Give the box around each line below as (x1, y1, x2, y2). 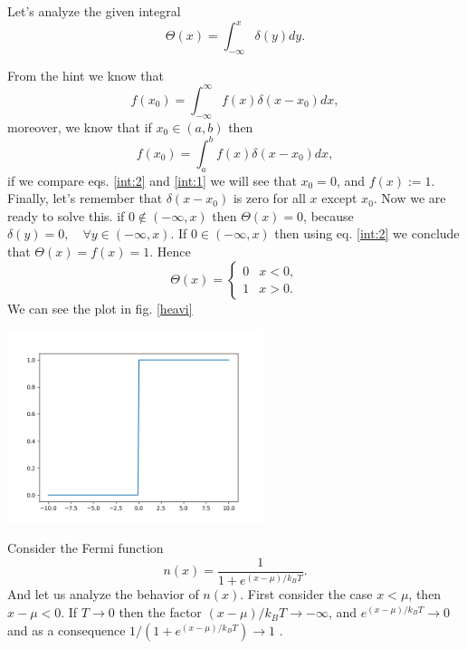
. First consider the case (240, 585, 373, 604)
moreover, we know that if (7, 117, 152, 136)
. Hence (149, 242, 191, 261)
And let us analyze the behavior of (7, 585, 199, 604)
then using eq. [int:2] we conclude (274, 224, 460, 243)
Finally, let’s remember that (7, 189, 163, 208)
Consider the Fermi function (7, 538, 164, 557)
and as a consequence (7, 620, 126, 639)
